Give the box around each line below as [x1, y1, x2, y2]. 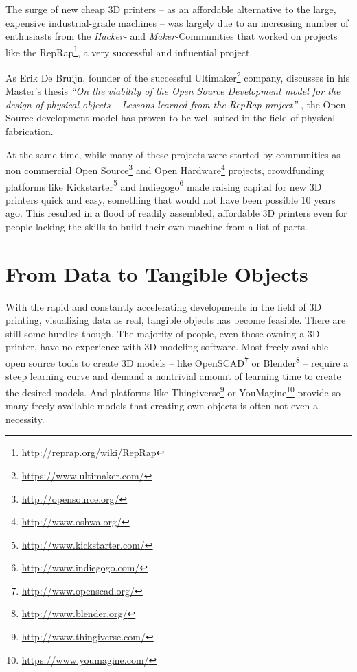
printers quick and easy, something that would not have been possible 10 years [5, 192, 336, 206]
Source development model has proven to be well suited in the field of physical [5, 110, 336, 125]
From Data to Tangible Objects [5, 259, 308, 287]
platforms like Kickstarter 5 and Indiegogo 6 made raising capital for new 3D [5, 177, 322, 193]
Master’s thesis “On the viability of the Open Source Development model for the [5, 84, 341, 98]
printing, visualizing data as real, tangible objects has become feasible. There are [5, 313, 346, 327]
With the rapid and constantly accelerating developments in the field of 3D [5, 299, 322, 313]
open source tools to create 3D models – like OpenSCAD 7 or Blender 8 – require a [5, 354, 349, 370]
